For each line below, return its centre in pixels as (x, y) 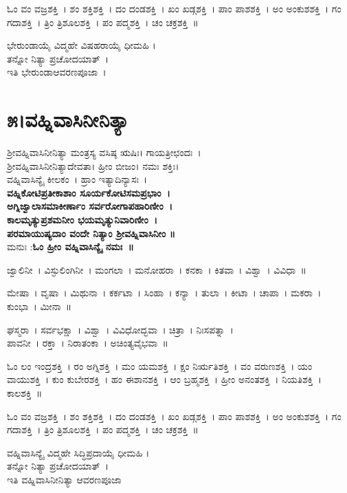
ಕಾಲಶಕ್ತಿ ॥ (25, 393)
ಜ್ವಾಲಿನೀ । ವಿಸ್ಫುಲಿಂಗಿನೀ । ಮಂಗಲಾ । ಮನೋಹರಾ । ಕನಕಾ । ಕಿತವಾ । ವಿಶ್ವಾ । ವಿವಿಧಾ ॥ (157, 269)
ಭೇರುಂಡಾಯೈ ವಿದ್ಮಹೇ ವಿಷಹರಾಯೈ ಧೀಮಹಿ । (81, 45)
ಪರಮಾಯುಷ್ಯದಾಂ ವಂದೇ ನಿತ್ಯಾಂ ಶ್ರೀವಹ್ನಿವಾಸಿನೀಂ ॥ (91, 233)
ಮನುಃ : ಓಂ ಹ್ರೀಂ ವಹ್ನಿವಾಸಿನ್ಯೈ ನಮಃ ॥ (70, 246)
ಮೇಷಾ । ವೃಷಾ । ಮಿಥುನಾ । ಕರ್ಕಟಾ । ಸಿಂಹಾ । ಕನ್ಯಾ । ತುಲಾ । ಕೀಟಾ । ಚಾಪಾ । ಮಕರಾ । (164, 293)
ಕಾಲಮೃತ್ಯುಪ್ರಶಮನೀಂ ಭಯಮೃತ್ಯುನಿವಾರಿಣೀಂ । (82, 220)
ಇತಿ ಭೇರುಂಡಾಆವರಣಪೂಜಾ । (57, 72)
